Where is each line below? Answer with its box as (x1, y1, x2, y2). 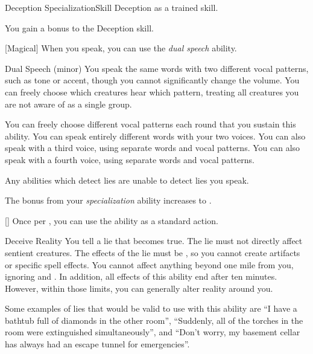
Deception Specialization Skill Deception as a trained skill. (5, 1, 218, 13)
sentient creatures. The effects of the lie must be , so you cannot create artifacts (5, 246, 300, 259)
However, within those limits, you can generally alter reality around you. (5, 282, 273, 294)
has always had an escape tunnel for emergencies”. (5, 338, 190, 350)
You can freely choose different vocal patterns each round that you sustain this (5, 118, 296, 130)
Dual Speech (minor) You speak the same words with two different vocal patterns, (5, 62, 309, 74)
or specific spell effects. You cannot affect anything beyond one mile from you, (5, 258, 294, 271)
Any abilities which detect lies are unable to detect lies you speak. (5, 173, 249, 186)
